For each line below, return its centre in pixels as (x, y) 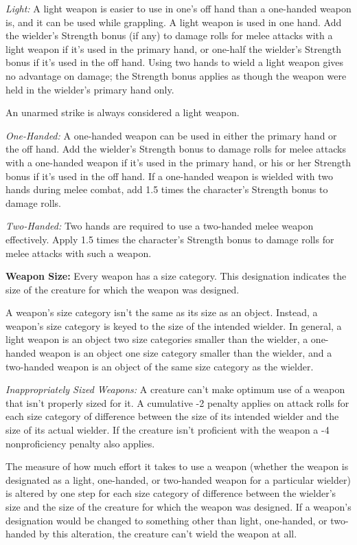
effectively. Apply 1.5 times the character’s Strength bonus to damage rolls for (170, 239)
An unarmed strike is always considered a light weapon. (123, 112)
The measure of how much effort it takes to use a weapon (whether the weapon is (177, 466)
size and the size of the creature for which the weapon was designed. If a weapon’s (178, 507)
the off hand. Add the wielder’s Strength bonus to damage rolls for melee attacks (176, 149)
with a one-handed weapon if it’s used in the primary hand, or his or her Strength (178, 162)
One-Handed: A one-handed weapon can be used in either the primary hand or (171, 135)
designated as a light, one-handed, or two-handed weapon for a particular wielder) (178, 479)
